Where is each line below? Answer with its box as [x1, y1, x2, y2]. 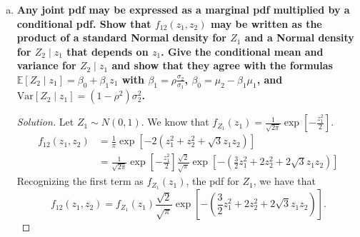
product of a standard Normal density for [16, 30, 226, 45]
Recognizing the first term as [16, 173, 144, 188]
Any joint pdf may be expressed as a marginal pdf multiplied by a [16, 2, 350, 16]
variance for [16, 58, 76, 73]
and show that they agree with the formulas [111, 58, 333, 73]
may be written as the [210, 16, 322, 31]
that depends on [66, 44, 149, 59]
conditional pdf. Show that [16, 16, 151, 31]
